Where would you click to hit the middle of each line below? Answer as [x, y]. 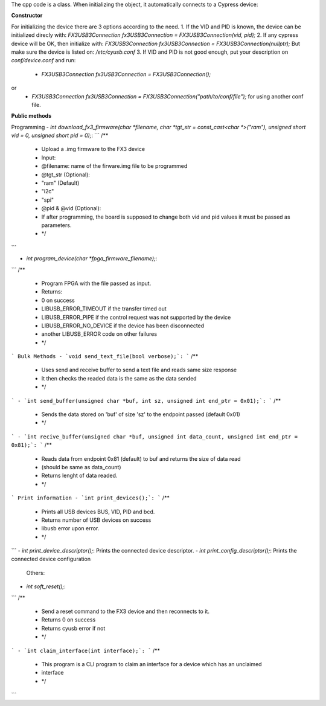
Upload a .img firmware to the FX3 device [93, 149]
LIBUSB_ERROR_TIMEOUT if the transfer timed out [104, 309]
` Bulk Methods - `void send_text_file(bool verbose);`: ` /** [105, 356]
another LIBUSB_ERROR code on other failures [99, 334]
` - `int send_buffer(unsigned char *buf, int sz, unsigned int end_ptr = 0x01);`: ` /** [146, 400]
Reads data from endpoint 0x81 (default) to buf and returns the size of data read [141, 458]
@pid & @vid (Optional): [71, 208]
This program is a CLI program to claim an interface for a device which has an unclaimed [152, 664]
